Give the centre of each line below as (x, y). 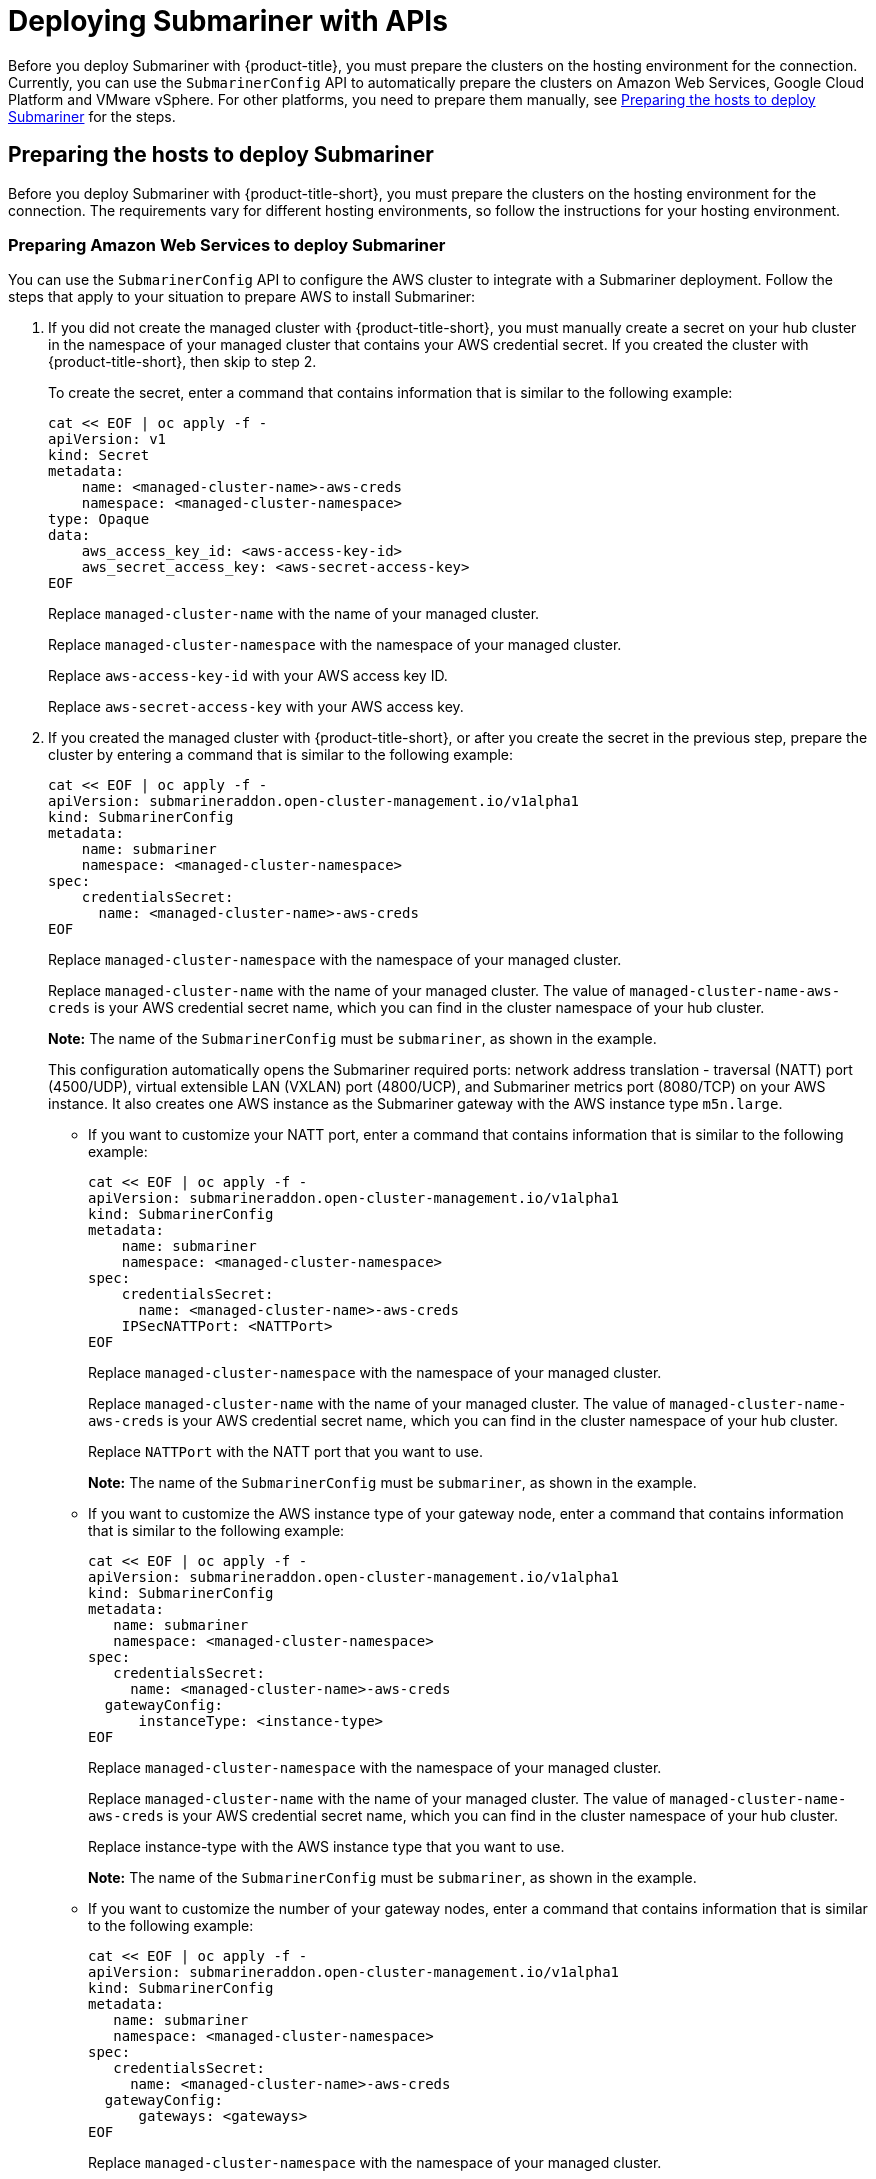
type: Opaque (99, 519)
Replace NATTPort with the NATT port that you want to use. (286, 1452)
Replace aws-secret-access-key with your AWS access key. (256, 707)
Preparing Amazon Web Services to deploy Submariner (227, 244)
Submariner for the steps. (92, 116)
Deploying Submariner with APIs (228, 21)
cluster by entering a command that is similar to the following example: (281, 755)
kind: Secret (99, 455)
